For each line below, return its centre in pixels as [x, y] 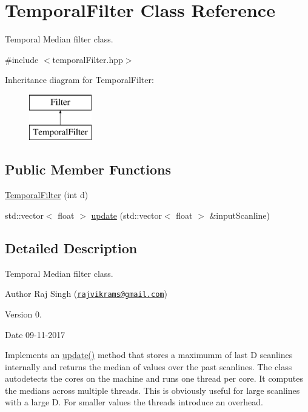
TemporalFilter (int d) [47, 195]
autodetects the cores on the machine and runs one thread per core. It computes [154, 378]
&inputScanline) [240, 215]
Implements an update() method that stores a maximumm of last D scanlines [149, 355]
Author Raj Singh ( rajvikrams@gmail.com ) [86, 294]
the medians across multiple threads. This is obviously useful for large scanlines [152, 390]
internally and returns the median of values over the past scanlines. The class [149, 366]
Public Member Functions [88, 169]
